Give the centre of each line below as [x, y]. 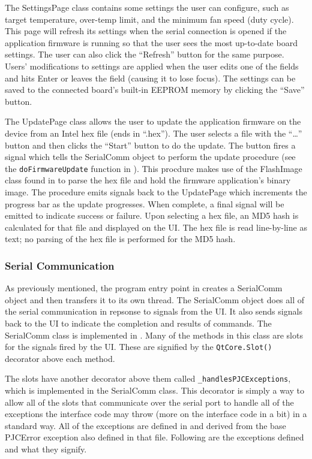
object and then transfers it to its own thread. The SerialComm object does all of [155, 299]
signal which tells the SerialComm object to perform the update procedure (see [150, 157]
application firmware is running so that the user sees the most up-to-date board [151, 42]
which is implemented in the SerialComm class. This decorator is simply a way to [155, 390]
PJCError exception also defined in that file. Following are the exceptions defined [154, 437]
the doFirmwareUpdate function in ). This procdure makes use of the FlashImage [154, 168]
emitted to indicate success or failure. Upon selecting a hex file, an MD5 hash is [152, 215]
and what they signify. [46, 449]
